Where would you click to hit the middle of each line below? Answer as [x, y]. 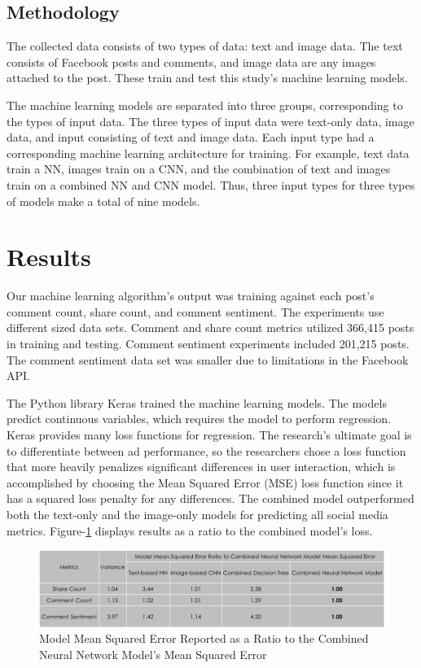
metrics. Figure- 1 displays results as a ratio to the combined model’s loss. [190, 530]
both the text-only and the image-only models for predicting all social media [197, 514]
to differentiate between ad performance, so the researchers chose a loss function [206, 450]
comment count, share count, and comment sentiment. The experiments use [195, 311]
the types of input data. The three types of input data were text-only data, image [210, 121]
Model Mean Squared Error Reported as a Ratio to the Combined [204, 638]
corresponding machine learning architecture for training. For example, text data [208, 153]
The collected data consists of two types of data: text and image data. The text [205, 46]
